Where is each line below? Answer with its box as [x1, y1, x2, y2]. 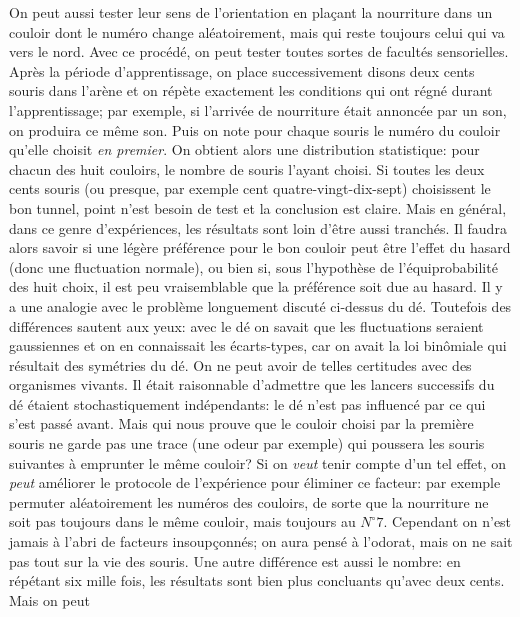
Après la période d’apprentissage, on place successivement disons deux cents [9, 60, 475, 81]
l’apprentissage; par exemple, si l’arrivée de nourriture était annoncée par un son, [9, 99, 507, 120]
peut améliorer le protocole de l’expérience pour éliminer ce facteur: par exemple [9, 472, 501, 493]
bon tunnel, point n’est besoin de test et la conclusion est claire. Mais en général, [9, 197, 507, 218]
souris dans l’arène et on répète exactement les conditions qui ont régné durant [9, 80, 493, 101]
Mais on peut [9, 589, 90, 610]
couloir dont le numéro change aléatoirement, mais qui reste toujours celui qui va [9, 21, 505, 42]
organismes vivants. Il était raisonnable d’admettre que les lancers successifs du [9, 374, 495, 395]
